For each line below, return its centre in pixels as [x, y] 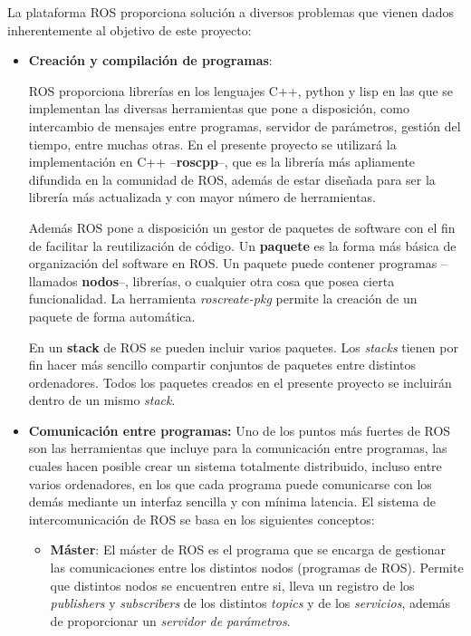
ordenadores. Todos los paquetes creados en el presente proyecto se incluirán [240, 382]
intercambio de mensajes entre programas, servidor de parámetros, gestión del [245, 125]
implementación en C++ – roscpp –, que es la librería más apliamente [222, 162]
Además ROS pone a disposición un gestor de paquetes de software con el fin [242, 227]
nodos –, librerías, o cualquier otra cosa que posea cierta [238, 280]
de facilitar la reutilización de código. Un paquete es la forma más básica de [242, 245]
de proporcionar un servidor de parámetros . [170, 620]
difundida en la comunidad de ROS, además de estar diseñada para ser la [232, 179]
